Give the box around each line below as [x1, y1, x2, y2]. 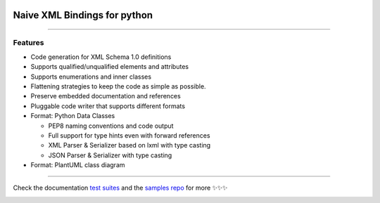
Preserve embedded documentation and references [30, 92, 181, 100]
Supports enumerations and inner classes [30, 72, 151, 81]
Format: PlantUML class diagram [30, 161, 126, 169]
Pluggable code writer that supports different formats [30, 102, 186, 110]
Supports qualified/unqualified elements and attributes [30, 63, 189, 71]
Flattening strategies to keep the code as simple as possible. [30, 81, 207, 91]
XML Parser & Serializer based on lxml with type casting [48, 141, 211, 150]
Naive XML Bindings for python [13, 9, 153, 21]
